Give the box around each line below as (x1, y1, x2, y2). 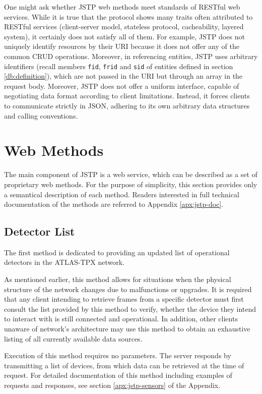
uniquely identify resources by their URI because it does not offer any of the (4, 41, 239, 51)
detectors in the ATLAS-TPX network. (4, 257, 124, 267)
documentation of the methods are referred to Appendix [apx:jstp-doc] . (4, 199, 224, 209)
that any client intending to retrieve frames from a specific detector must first (4, 294, 244, 304)
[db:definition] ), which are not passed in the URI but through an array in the (4, 71, 243, 81)
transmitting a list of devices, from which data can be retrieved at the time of (4, 360, 244, 370)
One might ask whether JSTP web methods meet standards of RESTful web (4, 2, 240, 12)
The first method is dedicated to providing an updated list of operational (4, 247, 230, 257)
